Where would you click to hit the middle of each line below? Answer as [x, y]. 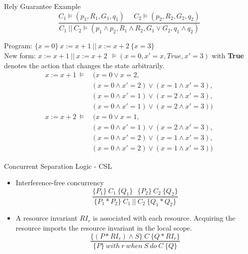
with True [228, 56]
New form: [20, 56]
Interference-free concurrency [60, 183]
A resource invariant [46, 218]
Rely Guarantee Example [42, 6]
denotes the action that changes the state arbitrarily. [84, 65]
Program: [18, 46]
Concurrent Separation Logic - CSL [58, 166]
